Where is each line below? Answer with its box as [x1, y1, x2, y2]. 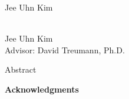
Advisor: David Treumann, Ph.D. [5, 43, 125, 56]
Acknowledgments [5, 83, 79, 95]
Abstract [5, 63, 37, 76]
